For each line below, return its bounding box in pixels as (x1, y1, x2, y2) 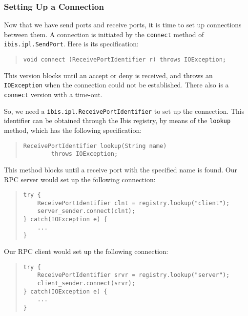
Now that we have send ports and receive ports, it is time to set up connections (4, 20, 242, 30)
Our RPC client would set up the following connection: (4, 246, 168, 256)
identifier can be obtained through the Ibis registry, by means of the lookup (4, 115, 231, 126)
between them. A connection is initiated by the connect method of (4, 29, 204, 39)
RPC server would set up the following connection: (4, 174, 156, 184)
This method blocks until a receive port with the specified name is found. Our (4, 164, 237, 174)
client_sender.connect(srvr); (37, 279, 135, 287)
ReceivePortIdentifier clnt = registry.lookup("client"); (37, 199, 230, 207)
